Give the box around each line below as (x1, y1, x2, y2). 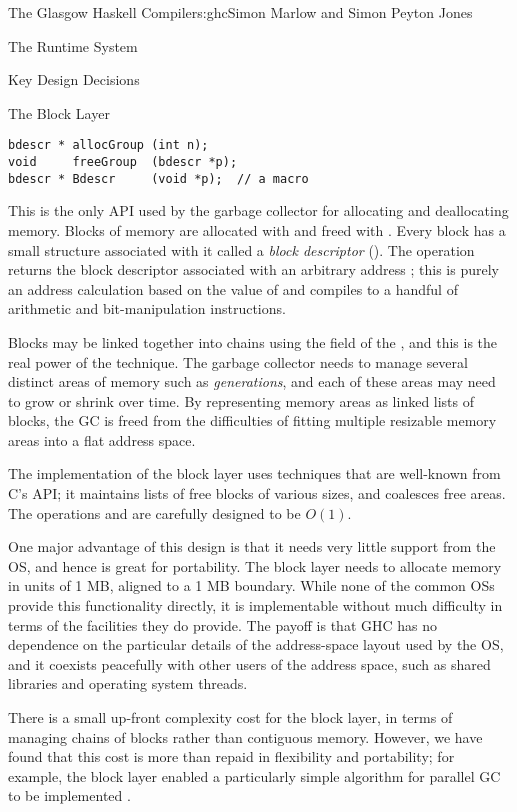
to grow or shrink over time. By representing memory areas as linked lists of (8, 390, 475, 411)
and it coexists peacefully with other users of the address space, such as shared (8, 653, 491, 674)
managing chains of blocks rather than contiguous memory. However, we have (8, 726, 483, 747)
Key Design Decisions (8, 69, 140, 90)
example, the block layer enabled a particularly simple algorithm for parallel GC (8, 765, 501, 786)
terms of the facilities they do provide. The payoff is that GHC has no (8, 614, 438, 635)
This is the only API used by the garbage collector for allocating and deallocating (8, 200, 509, 221)
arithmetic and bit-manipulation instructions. (8, 298, 286, 319)
